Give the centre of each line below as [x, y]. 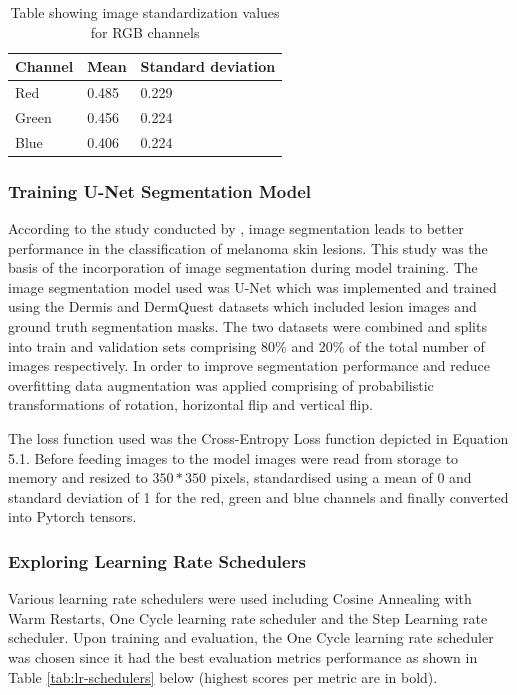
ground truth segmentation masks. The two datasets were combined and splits [247, 326]
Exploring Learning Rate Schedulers [157, 560]
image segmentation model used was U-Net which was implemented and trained [252, 286]
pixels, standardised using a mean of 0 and [341, 477]
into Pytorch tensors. [72, 516]
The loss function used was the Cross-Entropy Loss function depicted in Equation [258, 437]
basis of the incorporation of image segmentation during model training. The [243, 267]
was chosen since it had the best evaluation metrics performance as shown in [243, 656]
